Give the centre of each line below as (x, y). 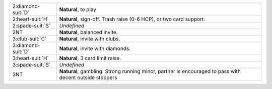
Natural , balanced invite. (88, 32)
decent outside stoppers (88, 77)
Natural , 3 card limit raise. (90, 58)
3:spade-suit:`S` (31, 65)
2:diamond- (26, 6)
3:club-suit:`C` (29, 39)
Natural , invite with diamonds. (95, 48)
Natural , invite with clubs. (90, 39)
